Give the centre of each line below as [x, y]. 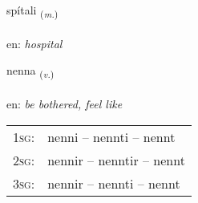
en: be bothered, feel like [65, 104]
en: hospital [34, 43]
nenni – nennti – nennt [111, 136]
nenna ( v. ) [30, 71]
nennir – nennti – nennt [114, 183]
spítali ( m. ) [32, 11]
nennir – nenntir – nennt [116, 160]
